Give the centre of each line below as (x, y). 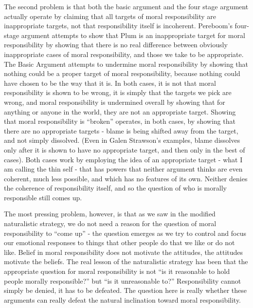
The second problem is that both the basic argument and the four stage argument (126, 6)
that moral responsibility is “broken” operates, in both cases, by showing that (120, 121)
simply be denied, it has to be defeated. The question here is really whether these (126, 290)
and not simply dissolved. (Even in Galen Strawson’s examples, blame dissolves (122, 140)
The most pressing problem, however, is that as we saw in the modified (110, 214)
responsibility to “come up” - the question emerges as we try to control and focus (125, 233)
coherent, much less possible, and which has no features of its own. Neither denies (126, 178)
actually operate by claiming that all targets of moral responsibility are (110, 16)
